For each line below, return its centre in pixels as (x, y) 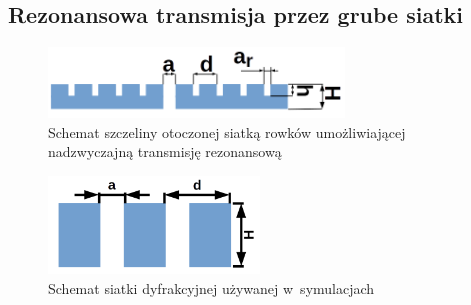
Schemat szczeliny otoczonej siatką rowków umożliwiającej (227, 131)
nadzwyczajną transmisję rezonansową (165, 151)
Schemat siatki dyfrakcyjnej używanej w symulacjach (211, 288)
